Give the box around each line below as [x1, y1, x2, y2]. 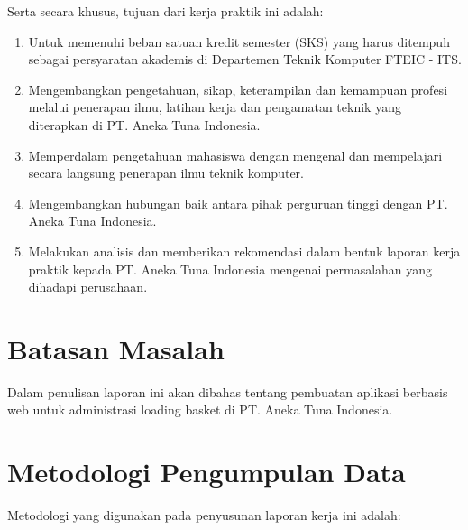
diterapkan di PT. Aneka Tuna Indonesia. [28, 115, 261, 134]
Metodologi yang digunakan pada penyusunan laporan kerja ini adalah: [7, 506, 401, 525]
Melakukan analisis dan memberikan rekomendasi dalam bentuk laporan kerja [28, 241, 461, 260]
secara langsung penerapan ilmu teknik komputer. [28, 163, 304, 182]
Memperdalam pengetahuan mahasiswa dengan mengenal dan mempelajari [28, 145, 443, 164]
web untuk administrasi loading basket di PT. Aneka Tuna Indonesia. [7, 400, 393, 419]
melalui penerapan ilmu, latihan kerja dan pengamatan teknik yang [28, 98, 401, 116]
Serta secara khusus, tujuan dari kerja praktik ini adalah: [7, 2, 324, 20]
